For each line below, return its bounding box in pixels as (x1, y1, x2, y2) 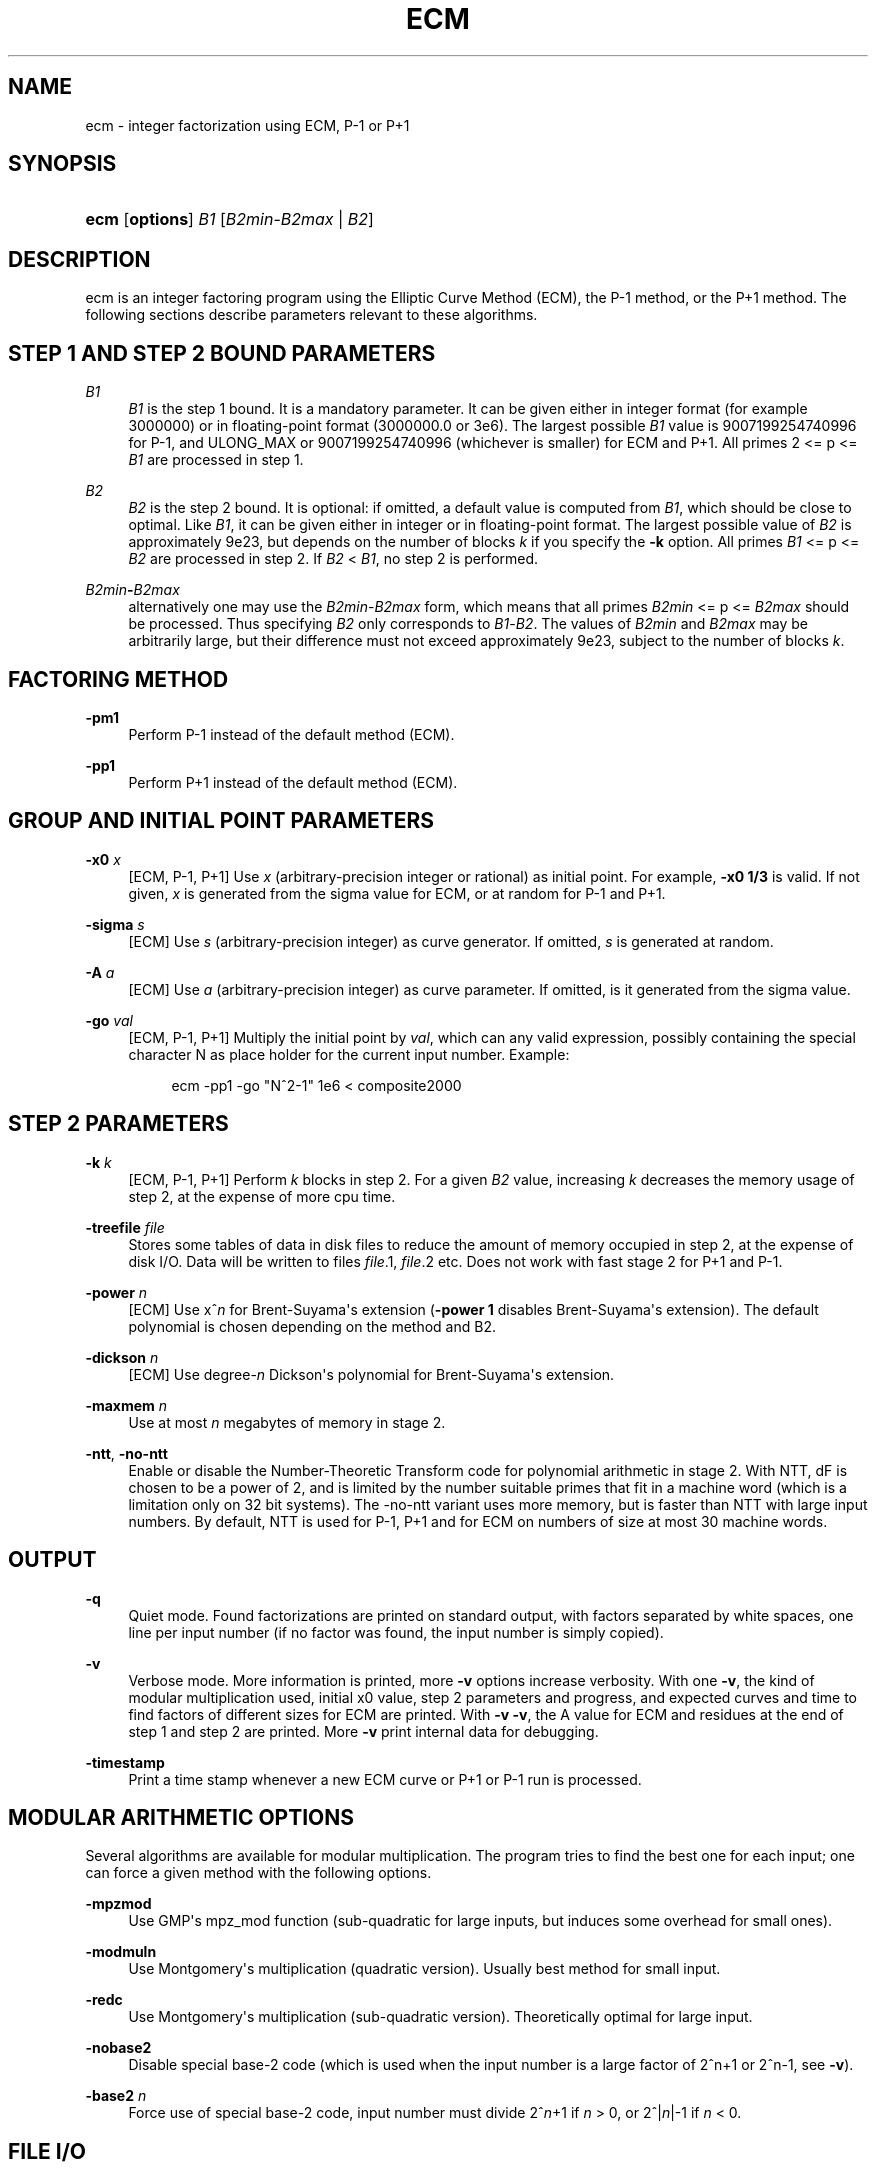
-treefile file (85, 1218, 165, 1236)
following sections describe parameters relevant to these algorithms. (85, 306, 538, 324)
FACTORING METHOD (8, 666, 229, 692)
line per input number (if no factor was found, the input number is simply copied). (128, 1623, 664, 1641)
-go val (85, 1011, 133, 1029)
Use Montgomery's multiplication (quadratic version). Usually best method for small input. (128, 1960, 721, 1978)
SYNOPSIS (8, 151, 117, 177)
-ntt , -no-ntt (85, 1444, 168, 1462)
